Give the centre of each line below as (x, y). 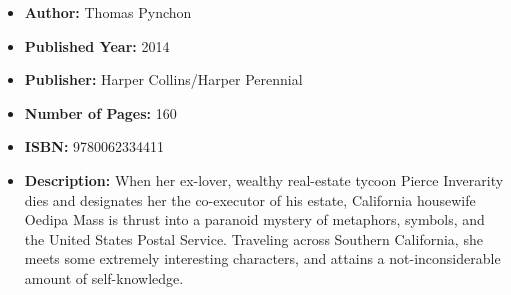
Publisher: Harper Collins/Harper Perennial (163, 79)
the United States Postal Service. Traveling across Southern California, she (253, 238)
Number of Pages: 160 (100, 112)
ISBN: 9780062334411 (94, 146)
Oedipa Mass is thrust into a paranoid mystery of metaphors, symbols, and (254, 219)
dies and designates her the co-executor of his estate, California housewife (250, 199)
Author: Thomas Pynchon (108, 12)
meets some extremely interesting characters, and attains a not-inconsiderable (262, 258)
